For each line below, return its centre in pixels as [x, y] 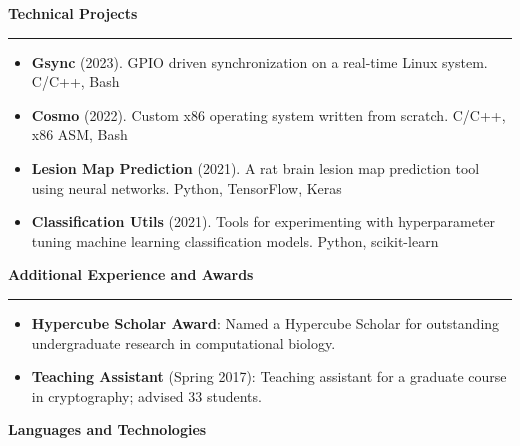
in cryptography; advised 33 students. [146, 395]
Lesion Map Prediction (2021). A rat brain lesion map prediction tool [255, 167]
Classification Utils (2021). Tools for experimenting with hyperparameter [263, 221]
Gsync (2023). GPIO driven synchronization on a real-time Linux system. [259, 61]
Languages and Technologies [107, 429]
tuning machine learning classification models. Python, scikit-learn [235, 240]
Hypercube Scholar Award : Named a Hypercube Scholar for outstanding [265, 322]
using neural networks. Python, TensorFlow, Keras [186, 187]
